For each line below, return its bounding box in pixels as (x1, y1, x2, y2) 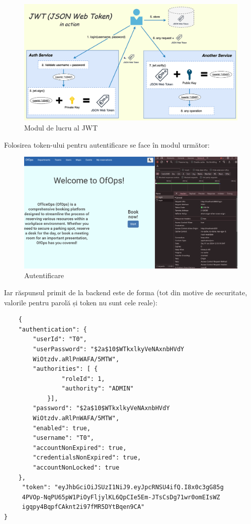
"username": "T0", (33, 434, 94, 442)
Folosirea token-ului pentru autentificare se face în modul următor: (4, 139, 210, 150)
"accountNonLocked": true (33, 464, 120, 472)
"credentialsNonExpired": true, (33, 454, 141, 462)
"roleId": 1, (61, 375, 105, 382)
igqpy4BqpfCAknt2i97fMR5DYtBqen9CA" (22, 503, 145, 511)
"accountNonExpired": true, (33, 444, 127, 451)
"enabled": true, (33, 424, 91, 432)
